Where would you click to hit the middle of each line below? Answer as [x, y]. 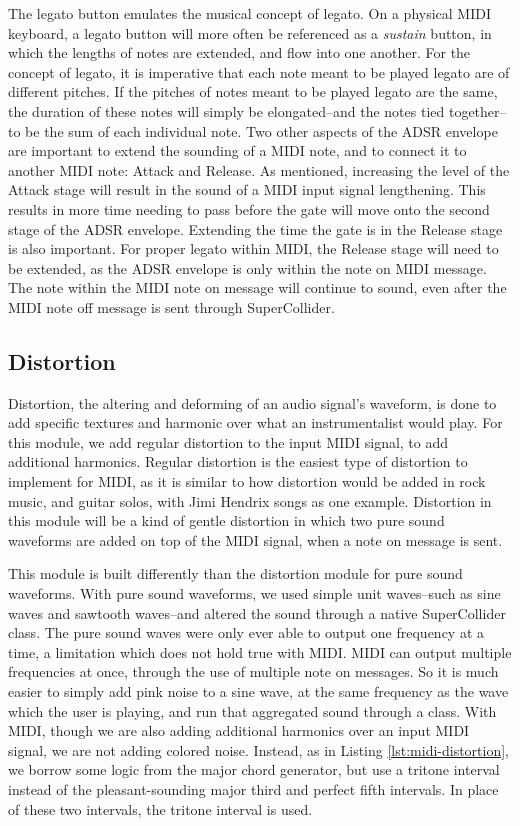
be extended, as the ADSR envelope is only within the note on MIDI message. [247, 267]
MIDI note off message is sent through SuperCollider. [171, 306]
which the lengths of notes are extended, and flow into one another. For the [239, 52]
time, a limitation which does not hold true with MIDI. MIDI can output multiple [260, 651]
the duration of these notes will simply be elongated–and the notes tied [226, 110]
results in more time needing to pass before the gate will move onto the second [249, 208]
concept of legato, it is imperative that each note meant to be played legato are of [259, 71]
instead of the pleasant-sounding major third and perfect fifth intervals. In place [253, 788]
